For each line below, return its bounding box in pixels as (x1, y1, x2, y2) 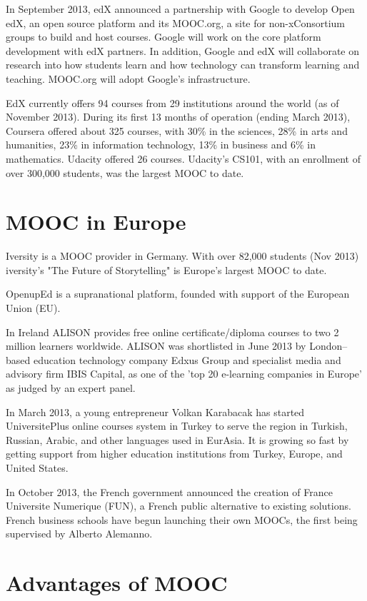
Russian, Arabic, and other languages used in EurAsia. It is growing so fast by (6, 432, 349, 447)
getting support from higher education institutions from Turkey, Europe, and (6, 446, 343, 461)
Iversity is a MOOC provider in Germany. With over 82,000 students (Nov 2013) (6, 248, 359, 263)
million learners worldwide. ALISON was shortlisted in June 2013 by (6, 338, 306, 353)
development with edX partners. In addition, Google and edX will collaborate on (6, 43, 359, 58)
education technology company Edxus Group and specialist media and (33, 352, 341, 367)
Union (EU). (6, 300, 61, 315)
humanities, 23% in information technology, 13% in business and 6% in (6, 137, 316, 152)
